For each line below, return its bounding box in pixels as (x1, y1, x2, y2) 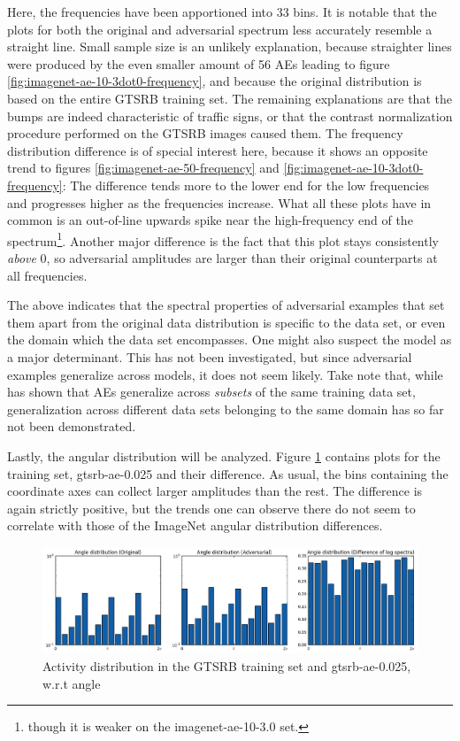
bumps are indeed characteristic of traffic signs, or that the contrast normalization (7, 106, 453, 125)
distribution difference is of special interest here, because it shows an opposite (7, 141, 428, 159)
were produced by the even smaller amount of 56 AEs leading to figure (7, 54, 390, 73)
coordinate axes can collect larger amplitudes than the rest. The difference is (7, 482, 423, 500)
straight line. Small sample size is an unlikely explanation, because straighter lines (7, 37, 452, 56)
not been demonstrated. (7, 417, 136, 436)
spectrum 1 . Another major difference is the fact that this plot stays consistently (7, 228, 439, 250)
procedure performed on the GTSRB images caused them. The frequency (7, 124, 403, 143)
